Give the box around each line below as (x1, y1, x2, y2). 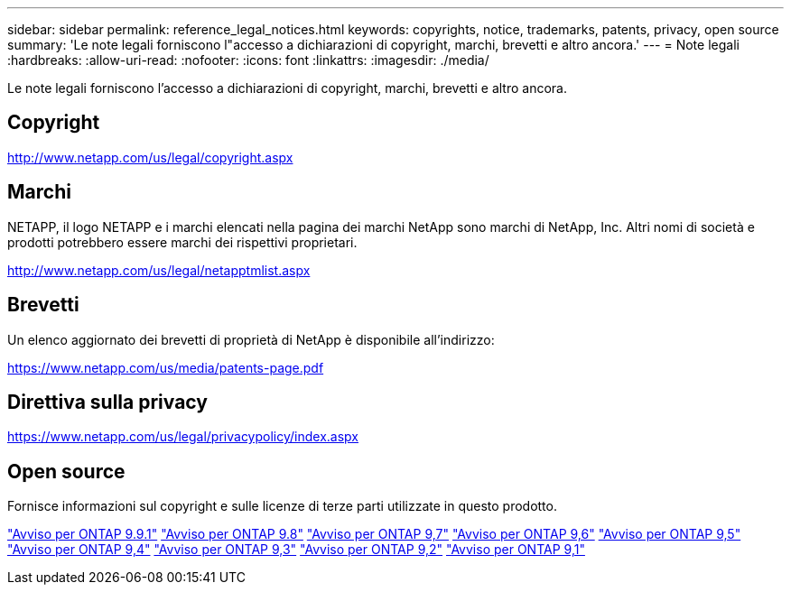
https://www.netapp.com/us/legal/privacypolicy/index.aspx (7, 429, 358, 445)
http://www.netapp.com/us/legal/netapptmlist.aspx (7, 262, 311, 278)
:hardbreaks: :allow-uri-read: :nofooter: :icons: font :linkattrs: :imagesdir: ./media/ (7, 52, 489, 68)
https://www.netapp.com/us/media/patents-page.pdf (7, 359, 324, 375)
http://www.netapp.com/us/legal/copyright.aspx (7, 149, 293, 165)
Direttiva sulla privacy (7, 390, 208, 413)
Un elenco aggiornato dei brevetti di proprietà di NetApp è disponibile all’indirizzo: (7, 331, 495, 347)
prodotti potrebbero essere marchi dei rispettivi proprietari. (7, 234, 358, 250)
